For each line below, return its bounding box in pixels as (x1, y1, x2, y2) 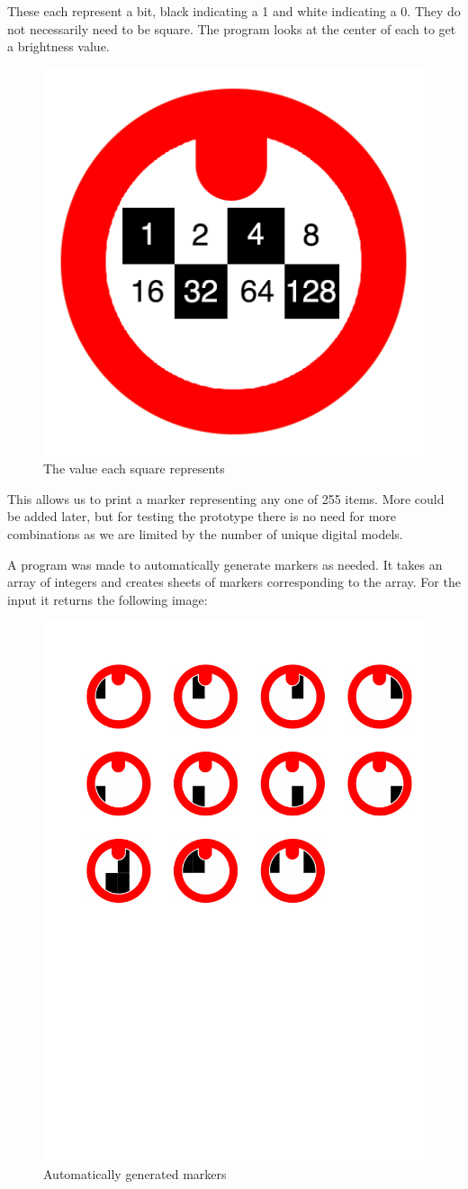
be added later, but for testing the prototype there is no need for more (7, 507, 397, 526)
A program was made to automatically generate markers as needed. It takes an (7, 554, 443, 573)
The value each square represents (43, 459, 225, 478)
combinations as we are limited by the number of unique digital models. (7, 525, 403, 543)
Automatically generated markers (43, 1164, 227, 1183)
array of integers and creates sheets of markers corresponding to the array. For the (7, 572, 461, 591)
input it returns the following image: (7, 590, 208, 608)
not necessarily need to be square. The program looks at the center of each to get (7, 19, 456, 38)
